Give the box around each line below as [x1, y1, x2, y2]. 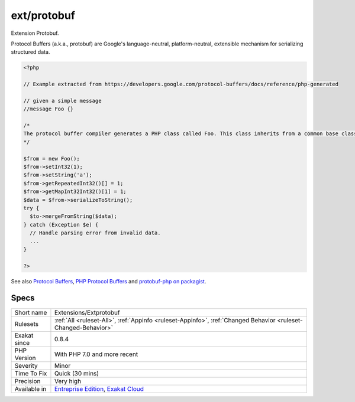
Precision [14, 377, 41, 385]
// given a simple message [23, 97, 102, 104]
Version [14, 354, 36, 362]
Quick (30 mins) [54, 369, 99, 377]
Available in [14, 384, 47, 393]
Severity [14, 361, 38, 370]
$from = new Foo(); [23, 155, 80, 162]
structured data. [11, 48, 50, 55]
